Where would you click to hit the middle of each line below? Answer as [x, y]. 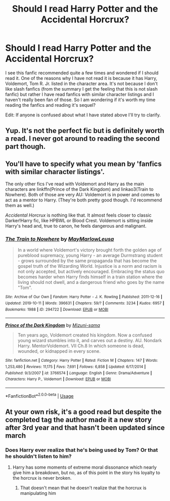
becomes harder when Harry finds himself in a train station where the [90, 277]
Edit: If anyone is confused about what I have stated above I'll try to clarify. [83, 115]
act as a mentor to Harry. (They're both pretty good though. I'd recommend [84, 200]
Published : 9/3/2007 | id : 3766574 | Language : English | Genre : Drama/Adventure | [79, 373]
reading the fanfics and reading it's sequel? [51, 105]
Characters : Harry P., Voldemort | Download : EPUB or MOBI [58, 379]
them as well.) [20, 205]
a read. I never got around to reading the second [82, 139]
